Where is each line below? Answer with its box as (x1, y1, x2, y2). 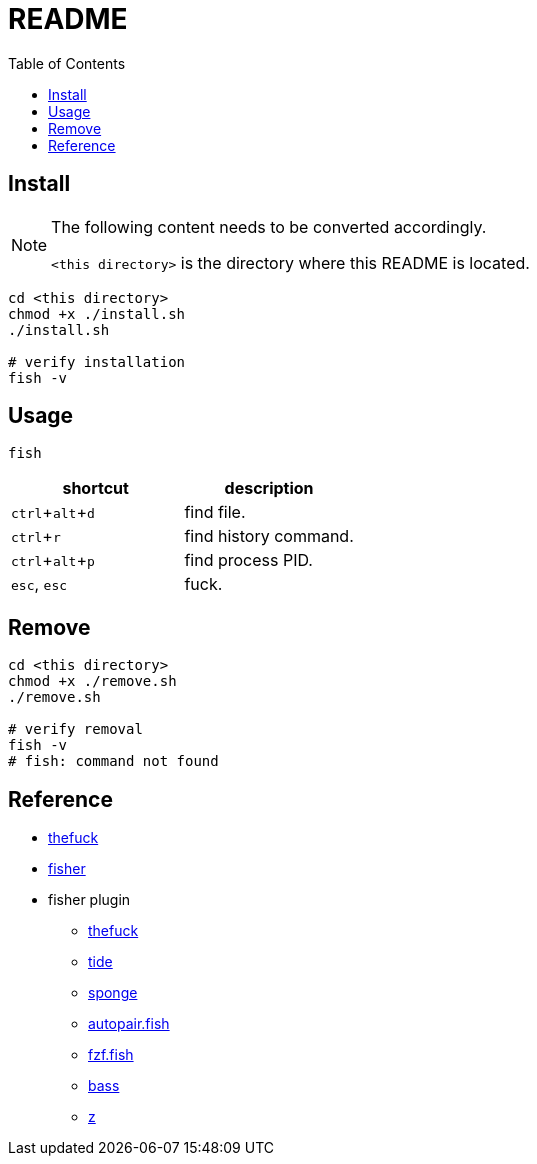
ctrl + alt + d (11, 502, 95, 523)
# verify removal (8, 721, 143, 738)
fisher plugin (48, 891, 131, 909)
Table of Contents (8, 54, 126, 72)
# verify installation (8, 353, 186, 370)
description (224, 478, 314, 499)
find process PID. (184, 550, 313, 571)
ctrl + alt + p (11, 550, 95, 571)
